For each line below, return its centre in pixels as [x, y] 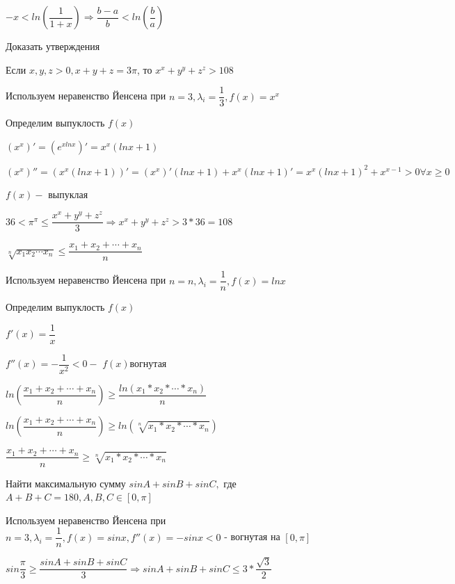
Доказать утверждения [53, 46]
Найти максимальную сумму [66, 483]
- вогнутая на [252, 536]
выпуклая [68, 194]
